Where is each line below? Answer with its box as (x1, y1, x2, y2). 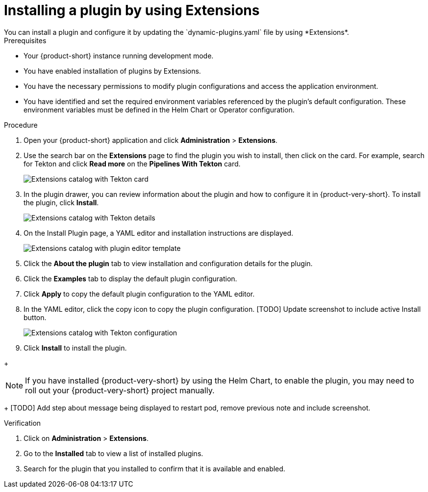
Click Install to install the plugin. (24, 343, 127, 352)
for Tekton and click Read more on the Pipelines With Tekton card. (24, 159, 241, 168)
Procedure (4, 120, 38, 129)
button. (24, 313, 47, 322)
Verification (4, 418, 41, 427)
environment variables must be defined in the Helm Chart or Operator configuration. (24, 105, 295, 114)
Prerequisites (4, 36, 47, 45)
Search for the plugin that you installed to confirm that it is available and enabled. (24, 464, 285, 473)
